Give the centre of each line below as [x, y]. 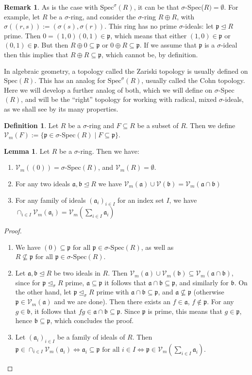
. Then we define [210, 125]
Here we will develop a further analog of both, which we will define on [108, 90]
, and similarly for [202, 282]
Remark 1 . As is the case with [51, 7]
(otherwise [209, 292]
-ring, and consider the [102, 16]
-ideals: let [198, 26]
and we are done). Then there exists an [112, 302]
